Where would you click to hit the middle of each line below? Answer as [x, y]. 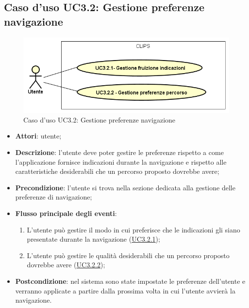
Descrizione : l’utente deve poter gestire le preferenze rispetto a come [119, 152]
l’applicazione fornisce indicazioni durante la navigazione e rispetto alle [121, 162]
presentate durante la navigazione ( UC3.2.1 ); [93, 239]
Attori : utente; [38, 136]
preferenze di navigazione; [54, 197]
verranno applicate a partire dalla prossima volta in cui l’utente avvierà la [125, 290]
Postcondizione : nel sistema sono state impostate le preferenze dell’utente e [130, 281]
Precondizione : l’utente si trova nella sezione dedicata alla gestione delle [125, 187]
